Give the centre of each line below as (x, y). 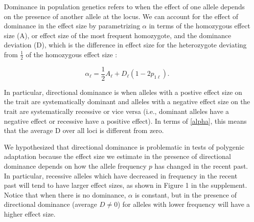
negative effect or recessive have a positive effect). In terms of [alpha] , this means (125, 121)
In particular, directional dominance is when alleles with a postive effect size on (123, 92)
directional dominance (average (51, 204)
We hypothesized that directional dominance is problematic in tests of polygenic (124, 146)
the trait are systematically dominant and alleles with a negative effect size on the (127, 101)
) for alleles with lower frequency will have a (184, 204)
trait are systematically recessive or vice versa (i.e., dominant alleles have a (116, 111)
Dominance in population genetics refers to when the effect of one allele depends (125, 6)
